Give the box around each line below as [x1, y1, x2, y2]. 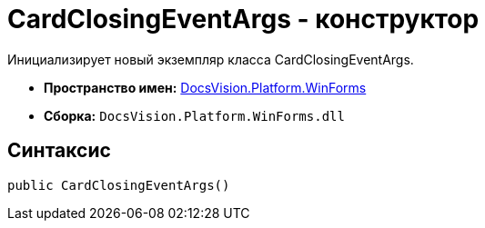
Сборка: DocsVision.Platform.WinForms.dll [44, 107, 345, 124]
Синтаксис [7, 139, 111, 163]
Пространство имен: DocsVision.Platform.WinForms [44, 79, 367, 95]
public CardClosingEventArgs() [7, 177, 230, 193]
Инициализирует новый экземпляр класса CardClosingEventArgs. [7, 51, 414, 67]
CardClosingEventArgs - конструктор [7, 4, 480, 35]
